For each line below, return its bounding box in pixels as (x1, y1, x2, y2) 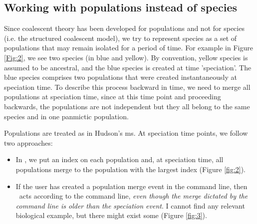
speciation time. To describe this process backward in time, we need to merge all (4, 81, 251, 92)
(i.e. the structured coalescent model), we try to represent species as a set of (4, 32, 237, 43)
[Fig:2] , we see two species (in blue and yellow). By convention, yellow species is (4, 52, 248, 62)
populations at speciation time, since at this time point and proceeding (4, 91, 221, 102)
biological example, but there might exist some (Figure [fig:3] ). (15, 210, 207, 221)
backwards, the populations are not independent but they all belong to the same (4, 101, 250, 111)
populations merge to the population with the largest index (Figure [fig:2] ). (15, 164, 246, 174)
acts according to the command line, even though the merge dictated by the (19, 191, 248, 201)
